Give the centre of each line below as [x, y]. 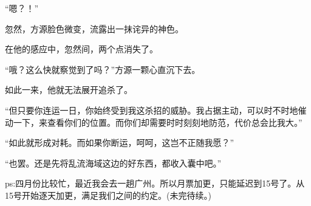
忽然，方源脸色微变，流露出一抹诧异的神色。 [94, 28]
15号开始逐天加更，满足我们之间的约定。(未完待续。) [108, 195]
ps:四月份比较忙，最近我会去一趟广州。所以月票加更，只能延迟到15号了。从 [155, 183]
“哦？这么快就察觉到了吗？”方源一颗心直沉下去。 [103, 69]
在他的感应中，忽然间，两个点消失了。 [81, 49]
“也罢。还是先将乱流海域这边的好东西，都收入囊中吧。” [113, 163]
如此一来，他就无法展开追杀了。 [69, 90]
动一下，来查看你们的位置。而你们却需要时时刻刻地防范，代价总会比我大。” [154, 122]
